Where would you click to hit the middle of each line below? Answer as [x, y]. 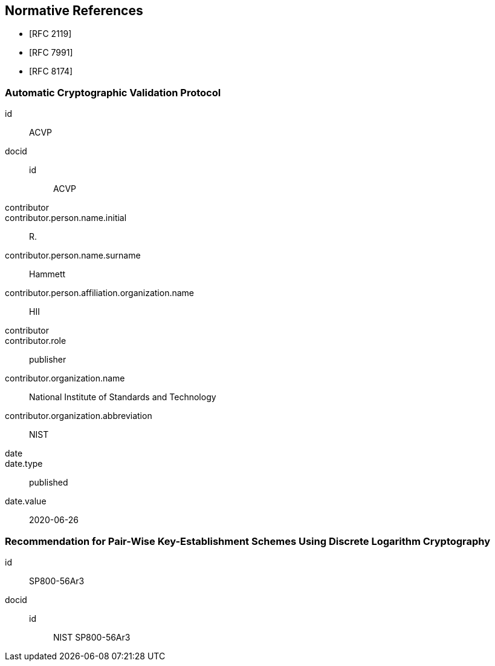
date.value [26, 501]
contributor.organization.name [65, 378]
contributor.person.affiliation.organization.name [99, 293]
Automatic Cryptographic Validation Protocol [113, 92]
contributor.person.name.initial [66, 218]
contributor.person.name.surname [73, 256]
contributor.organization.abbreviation [79, 416]
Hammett [47, 274]
